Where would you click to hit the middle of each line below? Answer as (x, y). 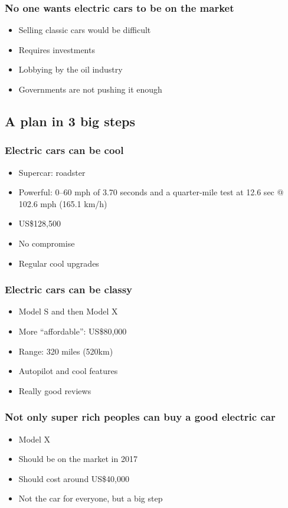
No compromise (47, 243)
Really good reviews (55, 390)
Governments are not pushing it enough (90, 89)
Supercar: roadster (52, 172)
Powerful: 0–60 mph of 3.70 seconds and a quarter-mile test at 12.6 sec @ (151, 192)
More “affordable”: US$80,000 (73, 331)
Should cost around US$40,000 (74, 478)
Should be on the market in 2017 (78, 459)
